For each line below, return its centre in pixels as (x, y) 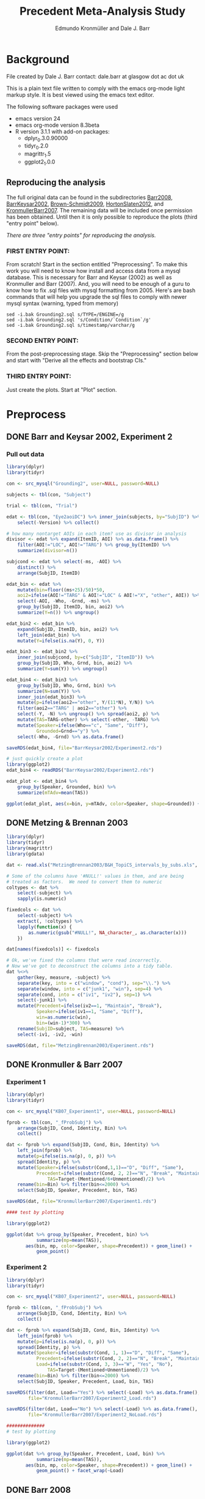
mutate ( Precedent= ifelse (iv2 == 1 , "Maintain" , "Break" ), (90, 1006)
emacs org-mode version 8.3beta (57, 125)
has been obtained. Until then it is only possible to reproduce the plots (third (102, 217)
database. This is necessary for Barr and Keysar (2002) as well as (89, 277)
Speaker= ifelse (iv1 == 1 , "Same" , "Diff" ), (90, 1012)
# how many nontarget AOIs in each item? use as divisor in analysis (97, 534)
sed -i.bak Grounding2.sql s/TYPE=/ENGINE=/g (65, 314)
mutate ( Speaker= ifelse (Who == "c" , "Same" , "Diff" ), (83, 725)
